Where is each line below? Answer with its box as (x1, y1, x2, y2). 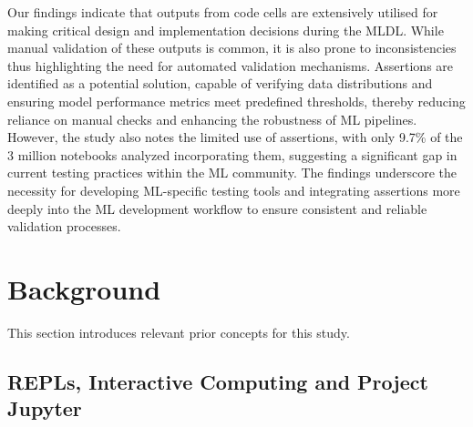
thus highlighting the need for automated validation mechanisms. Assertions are (7, 56, 454, 75)
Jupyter (7, 394, 82, 422)
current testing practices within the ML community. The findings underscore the (7, 163, 458, 182)
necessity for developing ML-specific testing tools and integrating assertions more (7, 180, 460, 199)
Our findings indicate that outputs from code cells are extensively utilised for (7, 3, 438, 21)
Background (7, 269, 161, 307)
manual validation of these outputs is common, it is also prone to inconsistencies (7, 38, 457, 57)
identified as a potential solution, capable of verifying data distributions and (7, 74, 433, 93)
